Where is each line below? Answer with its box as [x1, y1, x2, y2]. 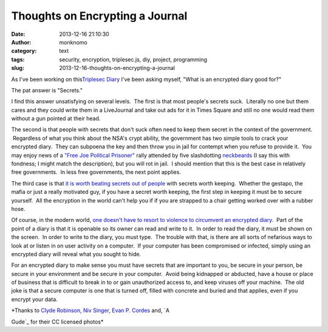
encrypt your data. [11, 296, 58, 303]
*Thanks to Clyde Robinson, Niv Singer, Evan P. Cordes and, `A [11, 307, 170, 314]
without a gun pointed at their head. [11, 115, 101, 122]
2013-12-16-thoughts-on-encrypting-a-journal [59, 64, 176, 72]
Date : [11, 30, 26, 38]
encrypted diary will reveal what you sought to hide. [11, 250, 142, 258]
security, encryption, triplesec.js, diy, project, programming [59, 55, 208, 63]
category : [11, 47, 37, 55]
